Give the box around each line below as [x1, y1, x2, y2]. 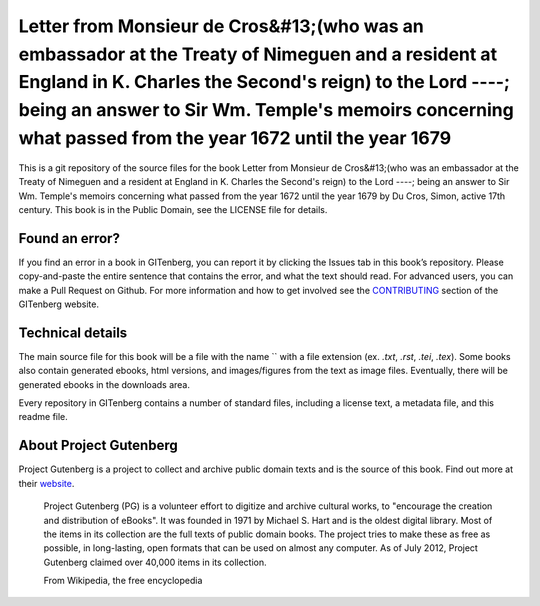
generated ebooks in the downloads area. [18, 378, 190, 390]
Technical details [18, 324, 128, 341]
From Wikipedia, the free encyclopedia [43, 575, 203, 587]
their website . [18, 477, 75, 489]
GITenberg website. [18, 298, 100, 310]
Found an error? [18, 230, 120, 247]
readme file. [18, 411, 69, 423]
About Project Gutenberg [18, 437, 179, 454]
